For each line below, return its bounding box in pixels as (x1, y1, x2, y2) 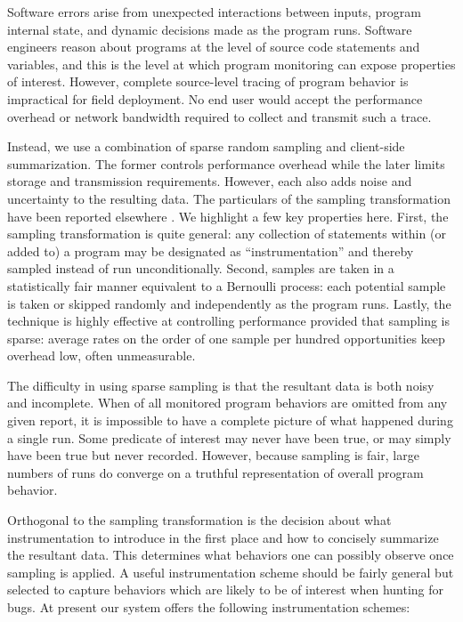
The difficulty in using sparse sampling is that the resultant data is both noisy (7, 376, 435, 394)
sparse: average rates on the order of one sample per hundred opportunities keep (7, 328, 445, 347)
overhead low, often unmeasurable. (7, 346, 196, 365)
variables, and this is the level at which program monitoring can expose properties (7, 54, 456, 73)
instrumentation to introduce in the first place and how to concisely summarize (7, 528, 439, 546)
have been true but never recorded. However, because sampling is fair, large (7, 446, 419, 464)
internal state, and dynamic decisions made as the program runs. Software (7, 20, 412, 38)
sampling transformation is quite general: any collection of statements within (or (7, 224, 446, 243)
